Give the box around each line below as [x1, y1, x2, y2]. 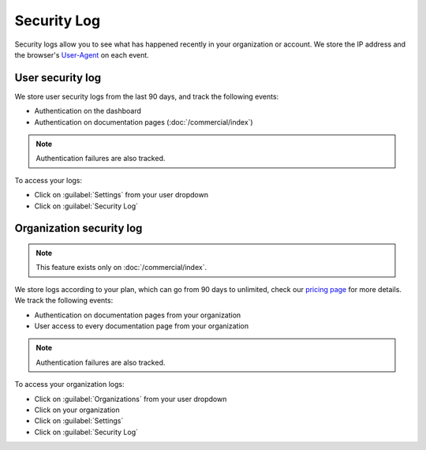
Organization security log [14, 222, 143, 235]
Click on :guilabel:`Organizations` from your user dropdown [34, 394, 227, 403]
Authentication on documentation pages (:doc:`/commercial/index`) [34, 117, 253, 126]
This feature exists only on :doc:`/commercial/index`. [35, 263, 207, 272]
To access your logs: [14, 175, 83, 185]
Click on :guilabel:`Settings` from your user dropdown [34, 190, 209, 200]
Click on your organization [34, 405, 120, 414]
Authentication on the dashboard [34, 107, 142, 116]
